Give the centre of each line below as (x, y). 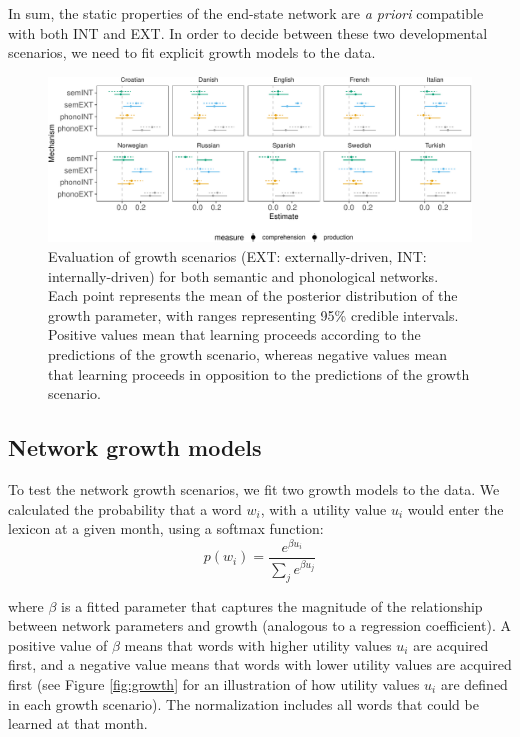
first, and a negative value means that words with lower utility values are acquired (260, 664)
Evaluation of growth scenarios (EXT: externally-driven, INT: (237, 256)
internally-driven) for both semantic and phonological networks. (243, 275)
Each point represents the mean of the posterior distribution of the (253, 295)
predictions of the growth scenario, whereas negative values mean (248, 353)
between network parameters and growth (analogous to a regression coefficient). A (259, 625)
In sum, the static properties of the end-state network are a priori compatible (246, 13)
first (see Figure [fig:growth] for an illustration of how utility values (214, 684)
